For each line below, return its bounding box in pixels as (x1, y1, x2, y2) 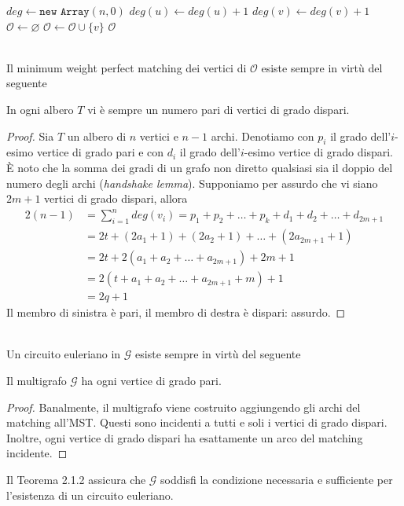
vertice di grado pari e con (36, 144, 164, 160)
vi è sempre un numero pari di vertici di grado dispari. (87, 101, 350, 117)
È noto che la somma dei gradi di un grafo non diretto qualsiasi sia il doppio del (6, 159, 393, 175)
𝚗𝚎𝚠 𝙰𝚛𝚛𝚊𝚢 (39, 6, 90, 17)
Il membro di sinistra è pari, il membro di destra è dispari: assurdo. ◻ (6, 304, 346, 321)
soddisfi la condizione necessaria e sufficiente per (160, 471, 393, 487)
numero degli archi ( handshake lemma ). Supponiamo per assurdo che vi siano (6, 174, 378, 191)
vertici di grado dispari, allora (44, 190, 188, 207)
